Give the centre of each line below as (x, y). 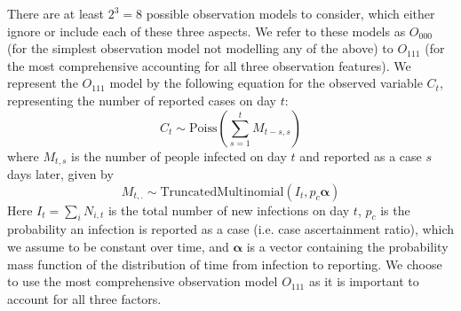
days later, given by (60, 174)
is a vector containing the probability (347, 246)
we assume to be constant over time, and (118, 246)
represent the (43, 83)
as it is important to (364, 281)
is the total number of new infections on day (229, 210)
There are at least (56, 13)
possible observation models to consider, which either (290, 13)
